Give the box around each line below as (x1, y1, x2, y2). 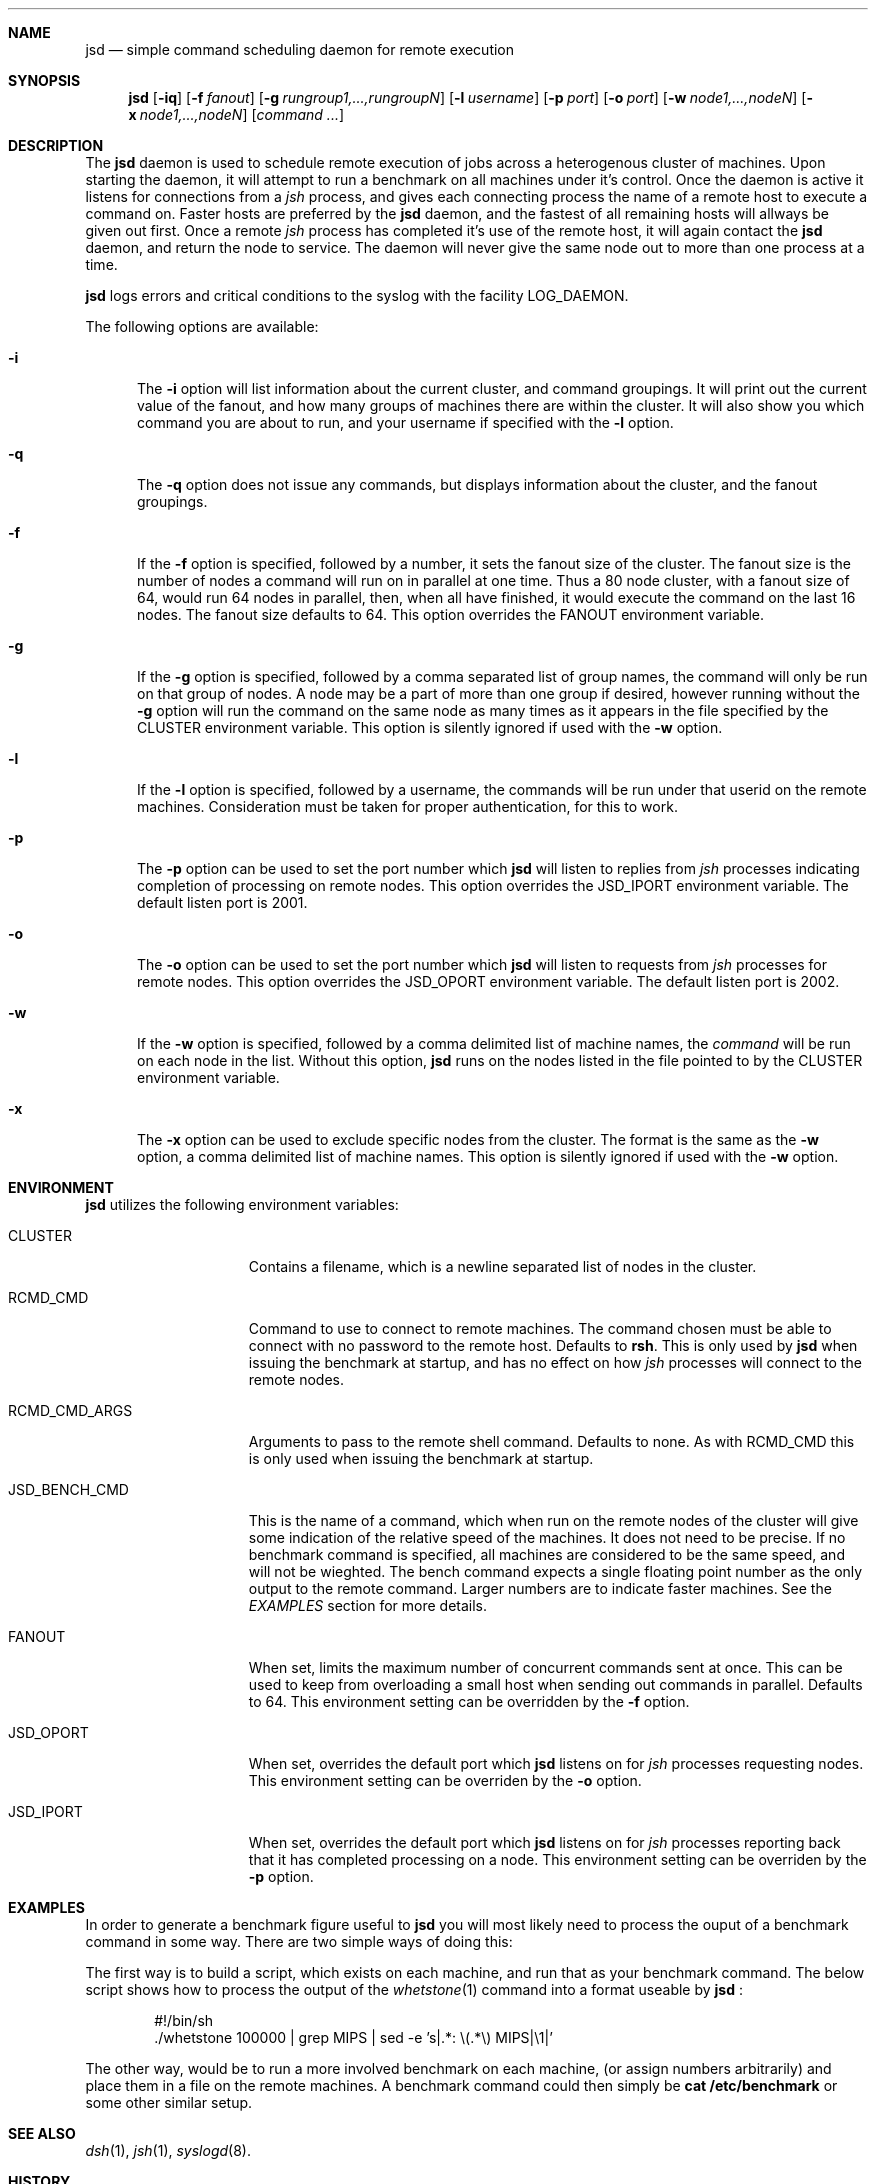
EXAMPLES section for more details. (248, 1597, 488, 1614)
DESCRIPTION (8, 137, 104, 154)
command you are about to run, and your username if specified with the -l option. (137, 414, 674, 431)
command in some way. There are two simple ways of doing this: (85, 1933, 513, 1950)
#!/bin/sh (154, 2012, 214, 2029)
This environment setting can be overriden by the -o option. (248, 1772, 642, 1789)
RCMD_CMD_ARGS (8, 1402, 133, 1419)
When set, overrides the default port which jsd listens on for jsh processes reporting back (248, 1834, 841, 1851)
